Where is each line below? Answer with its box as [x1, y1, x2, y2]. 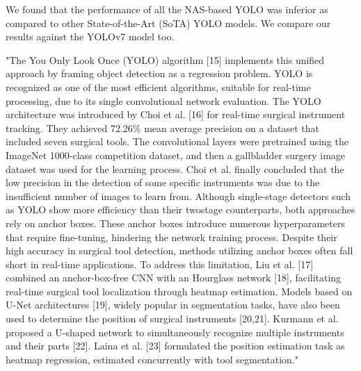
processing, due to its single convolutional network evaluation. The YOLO [6, 93, 321, 108]
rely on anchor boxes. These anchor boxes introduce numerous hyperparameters [6, 215, 345, 230]
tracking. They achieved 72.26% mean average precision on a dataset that [6, 120, 319, 135]
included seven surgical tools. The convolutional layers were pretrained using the [6, 134, 348, 149]
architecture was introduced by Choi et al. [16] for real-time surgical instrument [6, 107, 346, 122]
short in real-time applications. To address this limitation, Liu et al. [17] [6, 256, 314, 271]
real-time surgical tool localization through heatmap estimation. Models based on [6, 283, 353, 298]
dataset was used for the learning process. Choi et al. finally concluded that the [6, 161, 344, 176]
